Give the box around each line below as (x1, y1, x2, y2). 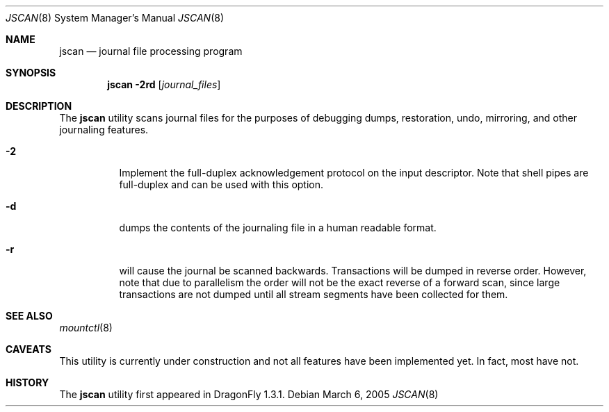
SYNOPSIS (6, 67, 56, 79)
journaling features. (59, 124, 149, 135)
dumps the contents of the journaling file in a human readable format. (119, 222, 437, 233)
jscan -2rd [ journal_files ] (107, 79, 221, 90)
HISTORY (6, 377, 49, 388)
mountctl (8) (59, 322, 113, 333)
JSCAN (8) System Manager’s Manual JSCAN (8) (6, 12, 225, 24)
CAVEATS (6, 343, 51, 355)
